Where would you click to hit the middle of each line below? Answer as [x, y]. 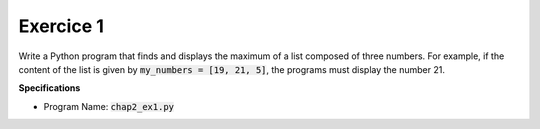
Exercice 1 [61, 26]
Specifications [49, 88]
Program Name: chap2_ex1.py [109, 106]
